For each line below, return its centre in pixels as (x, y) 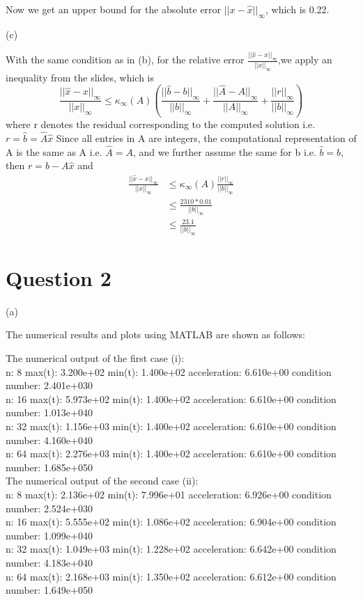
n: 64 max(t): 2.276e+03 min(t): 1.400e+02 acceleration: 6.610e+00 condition (171, 453)
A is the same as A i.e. (54, 151)
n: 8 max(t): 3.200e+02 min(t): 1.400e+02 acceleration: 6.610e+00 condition (169, 371)
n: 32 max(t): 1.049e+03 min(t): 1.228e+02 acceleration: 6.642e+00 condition (171, 549)
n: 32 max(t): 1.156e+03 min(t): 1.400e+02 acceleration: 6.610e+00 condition (171, 426)
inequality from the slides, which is (80, 77)
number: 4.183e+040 (49, 562)
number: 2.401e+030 (49, 385)
